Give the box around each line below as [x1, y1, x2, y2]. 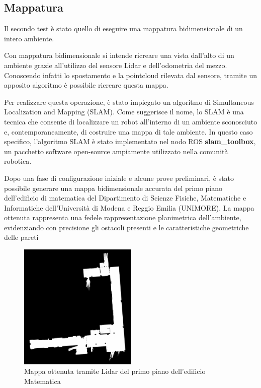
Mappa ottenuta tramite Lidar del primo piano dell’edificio [24, 366, 206, 376]
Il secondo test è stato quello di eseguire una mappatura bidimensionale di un [4, 23, 243, 34]
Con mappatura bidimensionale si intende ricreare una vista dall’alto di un [4, 50, 234, 60]
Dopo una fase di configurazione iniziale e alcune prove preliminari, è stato [4, 172, 234, 183]
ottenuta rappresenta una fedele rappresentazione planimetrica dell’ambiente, [4, 212, 241, 223]
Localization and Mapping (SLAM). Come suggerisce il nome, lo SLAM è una [4, 106, 244, 117]
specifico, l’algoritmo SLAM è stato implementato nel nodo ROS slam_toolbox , [4, 136, 256, 147]
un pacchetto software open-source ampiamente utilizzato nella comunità [4, 146, 228, 156]
